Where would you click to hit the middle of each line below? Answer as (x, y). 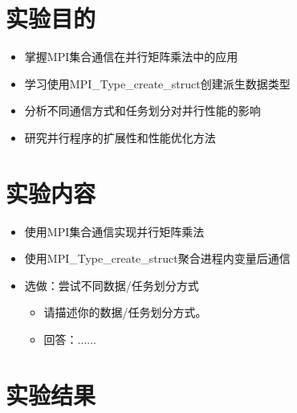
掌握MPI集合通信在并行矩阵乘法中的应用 (131, 57)
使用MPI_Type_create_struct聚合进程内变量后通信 (157, 258)
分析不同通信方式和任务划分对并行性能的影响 (142, 110)
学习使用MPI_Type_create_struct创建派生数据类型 (157, 83)
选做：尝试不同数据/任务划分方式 (112, 285)
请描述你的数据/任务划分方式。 (125, 312)
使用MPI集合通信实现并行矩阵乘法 (114, 231)
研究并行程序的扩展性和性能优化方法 (120, 137)
